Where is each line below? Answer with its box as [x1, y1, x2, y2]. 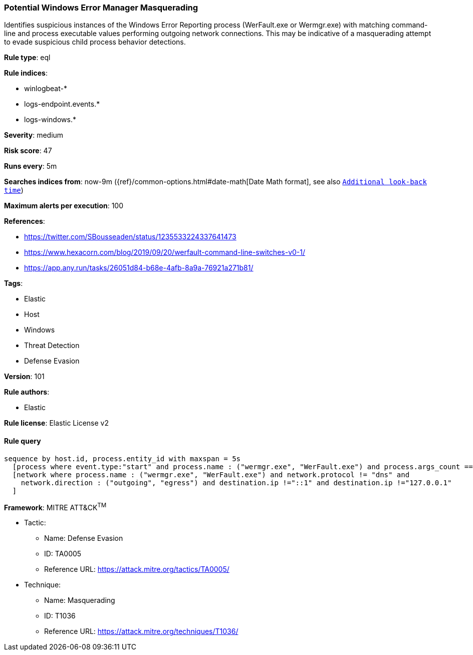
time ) [4, 186, 24, 195]
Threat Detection [24, 341, 80, 350]
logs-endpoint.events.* [24, 100, 100, 109]
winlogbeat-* [24, 84, 67, 93]
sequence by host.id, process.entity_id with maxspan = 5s [4, 454, 241, 463]
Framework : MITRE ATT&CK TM [4, 501, 107, 512]
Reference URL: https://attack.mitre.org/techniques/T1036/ [44, 627, 239, 636]
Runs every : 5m [4, 162, 57, 171]
